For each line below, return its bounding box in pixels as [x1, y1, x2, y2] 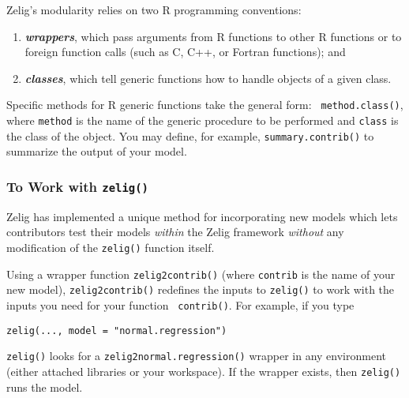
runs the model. [6, 378, 83, 395]
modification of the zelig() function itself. [6, 238, 215, 255]
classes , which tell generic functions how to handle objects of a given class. [24, 69, 392, 86]
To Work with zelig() [6, 176, 148, 196]
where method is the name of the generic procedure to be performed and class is [6, 112, 399, 129]
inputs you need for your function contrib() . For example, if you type [6, 296, 355, 313]
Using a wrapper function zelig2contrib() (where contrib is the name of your [6, 265, 396, 282]
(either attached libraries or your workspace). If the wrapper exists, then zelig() [6, 362, 401, 379]
